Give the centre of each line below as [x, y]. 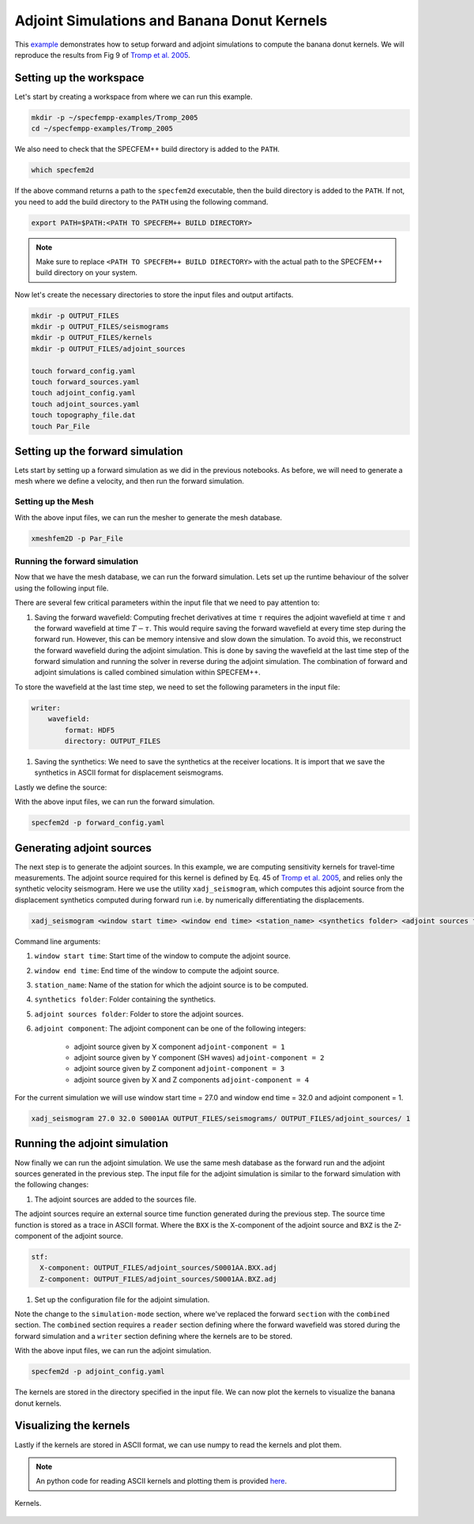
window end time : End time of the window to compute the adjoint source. [157, 970]
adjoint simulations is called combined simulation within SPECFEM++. [147, 673]
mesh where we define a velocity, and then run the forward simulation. [130, 481]
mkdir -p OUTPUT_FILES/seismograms [100, 327]
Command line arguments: [58, 941]
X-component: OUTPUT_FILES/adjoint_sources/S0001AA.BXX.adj [158, 1268]
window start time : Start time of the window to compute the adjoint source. [163, 956]
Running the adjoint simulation [92, 1143]
